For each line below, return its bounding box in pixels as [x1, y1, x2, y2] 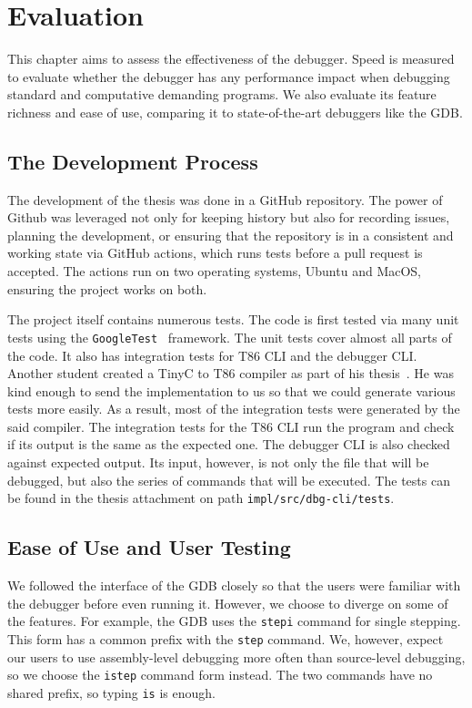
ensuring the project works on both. [7, 279, 207, 298]
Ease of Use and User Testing [7, 533, 291, 561]
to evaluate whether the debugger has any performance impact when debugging [7, 67, 450, 86]
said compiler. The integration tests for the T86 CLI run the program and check [7, 416, 455, 436]
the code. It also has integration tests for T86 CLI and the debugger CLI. [7, 345, 417, 364]
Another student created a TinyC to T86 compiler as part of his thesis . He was [7, 364, 454, 383]
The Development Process [7, 147, 258, 175]
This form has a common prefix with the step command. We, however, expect [7, 629, 444, 648]
